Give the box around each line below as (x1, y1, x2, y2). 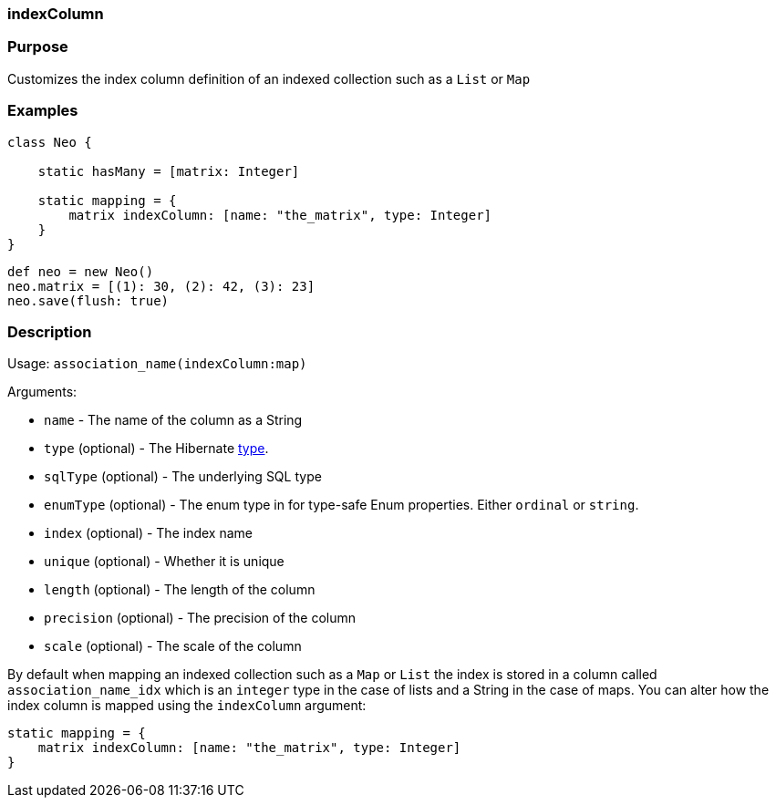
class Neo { (7, 134, 92, 150)
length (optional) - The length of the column (44, 582, 316, 598)
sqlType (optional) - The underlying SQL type (44, 469, 322, 485)
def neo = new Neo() (7, 263, 154, 279)
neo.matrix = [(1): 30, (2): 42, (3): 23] (7, 278, 316, 294)
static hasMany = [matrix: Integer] (37, 163, 300, 179)
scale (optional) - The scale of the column (44, 638, 302, 655)
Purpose (7, 37, 68, 57)
